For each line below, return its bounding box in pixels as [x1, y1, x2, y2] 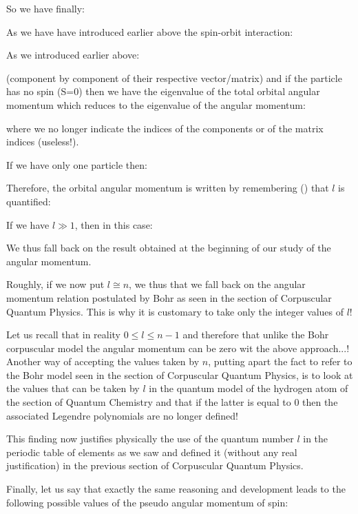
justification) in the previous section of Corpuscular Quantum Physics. [6, 458, 304, 473]
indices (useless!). [6, 134, 79, 149]
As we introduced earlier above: [6, 48, 140, 62]
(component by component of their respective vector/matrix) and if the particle [6, 70, 342, 85]
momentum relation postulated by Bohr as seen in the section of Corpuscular [6, 290, 332, 305]
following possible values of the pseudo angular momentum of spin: [6, 495, 288, 509]
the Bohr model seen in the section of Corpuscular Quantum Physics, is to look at [6, 367, 353, 382]
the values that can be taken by [6, 381, 140, 395]
